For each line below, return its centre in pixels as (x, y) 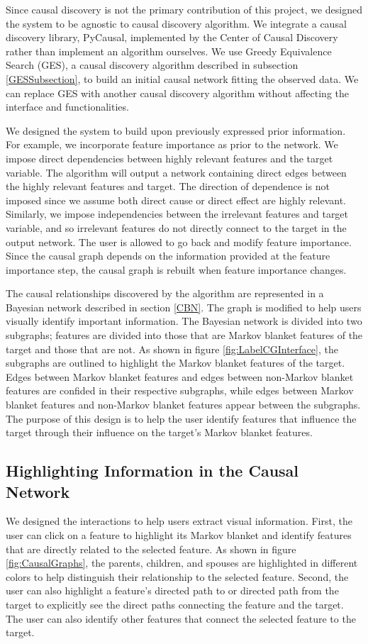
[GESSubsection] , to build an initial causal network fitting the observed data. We (182, 78)
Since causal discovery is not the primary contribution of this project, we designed (184, 9)
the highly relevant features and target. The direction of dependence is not (168, 186)
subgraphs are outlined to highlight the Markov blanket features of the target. (175, 363)
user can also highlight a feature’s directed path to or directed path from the (172, 590)
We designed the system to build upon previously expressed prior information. (176, 130)
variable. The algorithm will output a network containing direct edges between (176, 172)
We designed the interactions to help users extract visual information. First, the (179, 521)
